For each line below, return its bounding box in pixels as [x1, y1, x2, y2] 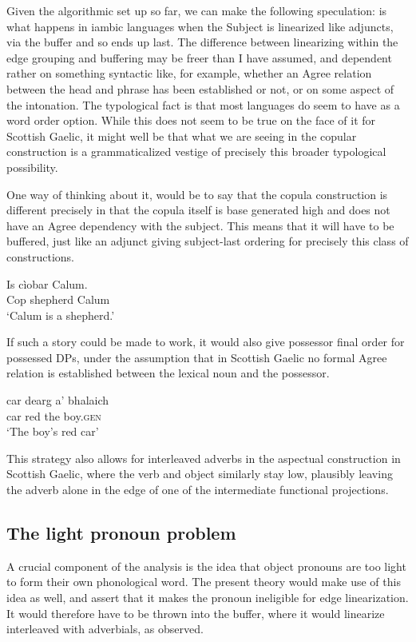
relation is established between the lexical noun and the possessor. [6, 365, 330, 381]
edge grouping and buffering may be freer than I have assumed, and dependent [6, 49, 392, 66]
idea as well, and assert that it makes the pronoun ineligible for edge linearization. [6, 589, 409, 606]
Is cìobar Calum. [6, 275, 88, 292]
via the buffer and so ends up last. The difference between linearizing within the [6, 34, 398, 50]
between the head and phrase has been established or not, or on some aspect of [6, 80, 394, 97]
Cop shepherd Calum [6, 291, 110, 308]
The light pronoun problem [6, 520, 236, 545]
